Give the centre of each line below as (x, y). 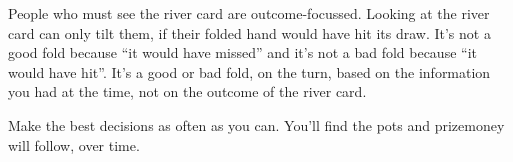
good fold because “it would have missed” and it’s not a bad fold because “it (242, 52)
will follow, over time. (74, 144)
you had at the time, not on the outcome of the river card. (187, 91)
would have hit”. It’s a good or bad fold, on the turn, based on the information (249, 71)
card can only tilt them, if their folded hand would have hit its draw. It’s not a (249, 32)
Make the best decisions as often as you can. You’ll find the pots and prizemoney (256, 124)
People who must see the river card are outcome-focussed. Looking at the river (249, 13)
